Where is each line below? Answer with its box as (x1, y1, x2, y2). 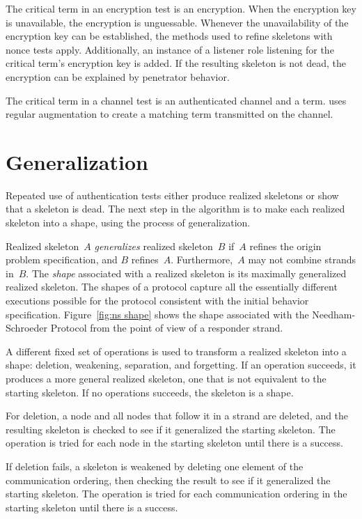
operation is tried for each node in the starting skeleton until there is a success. (6, 435, 343, 450)
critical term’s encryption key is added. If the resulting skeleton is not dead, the (6, 56, 346, 70)
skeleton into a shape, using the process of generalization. (6, 215, 251, 230)
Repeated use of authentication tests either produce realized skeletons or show (6, 187, 339, 202)
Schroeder (6, 320, 47, 335)
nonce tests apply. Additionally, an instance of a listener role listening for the (6, 42, 334, 56)
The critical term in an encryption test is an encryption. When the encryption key (6, 1, 356, 15)
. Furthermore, (171, 252, 233, 267)
